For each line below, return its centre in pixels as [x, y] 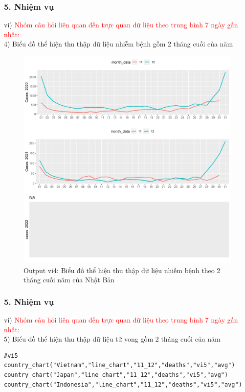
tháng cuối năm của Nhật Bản [69, 280]
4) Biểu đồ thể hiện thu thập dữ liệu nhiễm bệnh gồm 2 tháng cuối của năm [119, 44]
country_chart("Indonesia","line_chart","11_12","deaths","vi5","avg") [123, 384]
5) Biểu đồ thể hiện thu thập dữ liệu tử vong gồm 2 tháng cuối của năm [112, 339]
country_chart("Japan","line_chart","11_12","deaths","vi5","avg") [116, 375]
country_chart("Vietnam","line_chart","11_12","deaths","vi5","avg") [120, 365]
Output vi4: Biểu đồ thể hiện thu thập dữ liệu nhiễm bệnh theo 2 [122, 270]
